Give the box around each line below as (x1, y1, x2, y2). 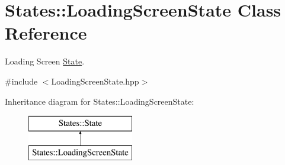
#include (5, 75, 38, 87)
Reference (5, 21, 87, 45)
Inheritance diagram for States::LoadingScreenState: (5, 95, 194, 107)
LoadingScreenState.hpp (51, 75, 139, 87)
